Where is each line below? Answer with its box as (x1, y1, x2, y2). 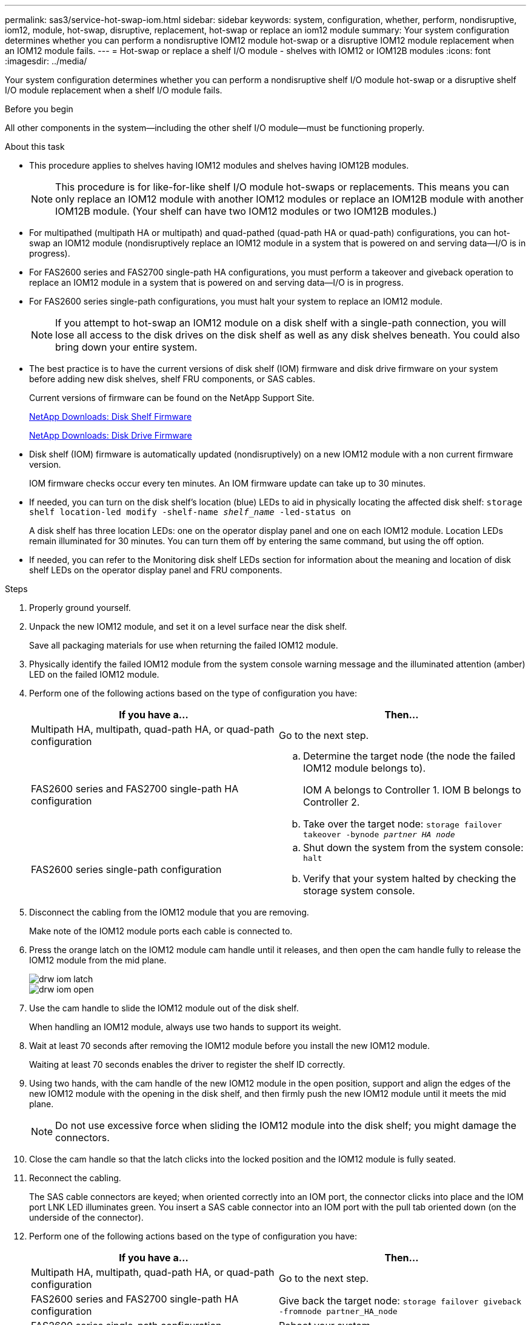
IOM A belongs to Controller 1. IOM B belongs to (303, 784, 521, 796)
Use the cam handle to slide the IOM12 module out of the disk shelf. (29, 1003, 299, 1013)
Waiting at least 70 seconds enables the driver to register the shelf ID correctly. (29, 1059, 346, 1070)
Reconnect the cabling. (29, 1173, 121, 1183)
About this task (5, 141, 65, 152)
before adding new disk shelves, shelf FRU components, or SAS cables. (29, 374, 315, 384)
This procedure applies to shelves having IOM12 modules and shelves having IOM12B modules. (29, 160, 409, 170)
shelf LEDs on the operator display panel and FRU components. (29, 565, 282, 575)
